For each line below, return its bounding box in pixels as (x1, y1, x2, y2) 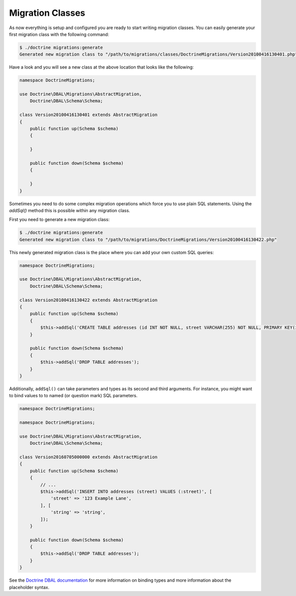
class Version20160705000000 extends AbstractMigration (19, 454, 158, 460)
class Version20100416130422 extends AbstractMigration (19, 297, 158, 303)
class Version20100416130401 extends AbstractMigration (19, 112, 158, 118)
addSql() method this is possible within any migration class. (9, 207, 130, 213)
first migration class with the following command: (9, 31, 110, 37)
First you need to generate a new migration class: (9, 217, 110, 223)
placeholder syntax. (9, 584, 49, 590)
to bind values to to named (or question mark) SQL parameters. (9, 393, 138, 399)
